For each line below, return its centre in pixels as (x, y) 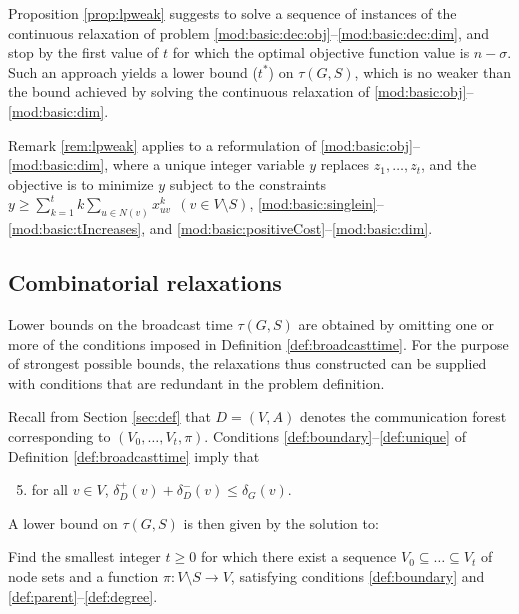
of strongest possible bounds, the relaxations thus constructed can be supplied (247, 363)
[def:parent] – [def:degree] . (83, 595)
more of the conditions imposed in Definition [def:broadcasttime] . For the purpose (258, 343)
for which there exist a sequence (298, 556)
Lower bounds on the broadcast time (120, 324)
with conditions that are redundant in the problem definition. (196, 382)
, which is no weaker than (433, 71)
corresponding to (59, 435)
